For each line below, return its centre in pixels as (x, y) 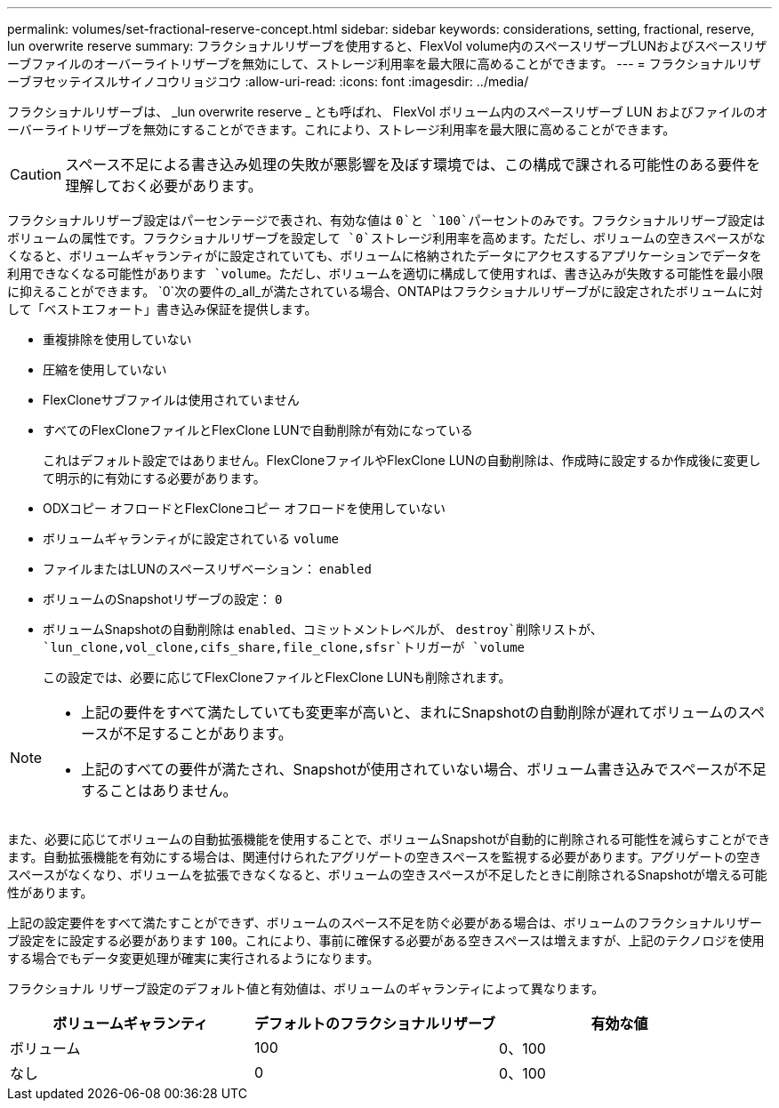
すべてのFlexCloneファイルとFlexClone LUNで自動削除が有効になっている (258, 430)
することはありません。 (159, 791)
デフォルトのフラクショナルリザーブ (375, 1024)
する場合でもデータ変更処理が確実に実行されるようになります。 (193, 958)
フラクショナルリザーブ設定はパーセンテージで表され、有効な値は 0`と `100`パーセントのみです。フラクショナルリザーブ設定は (386, 220)
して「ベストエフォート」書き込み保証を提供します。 (162, 309)
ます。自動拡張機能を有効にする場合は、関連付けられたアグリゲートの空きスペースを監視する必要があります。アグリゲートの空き (385, 857)
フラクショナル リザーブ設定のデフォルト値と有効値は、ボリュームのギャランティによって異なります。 (306, 988)
